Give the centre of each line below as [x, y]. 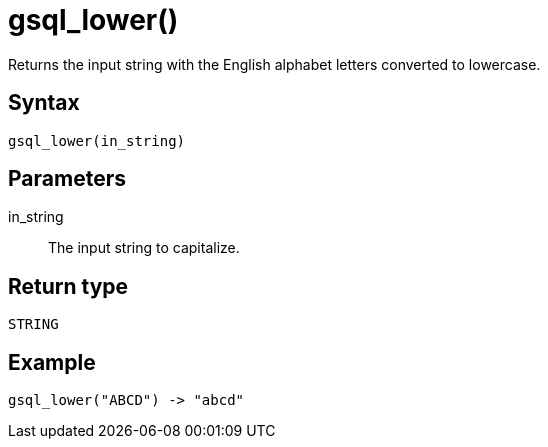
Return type [68, 286]
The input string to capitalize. [144, 248]
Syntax [44, 103]
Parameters [67, 179]
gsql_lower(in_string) [97, 140]
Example [52, 362]
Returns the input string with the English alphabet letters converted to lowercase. [274, 64]
